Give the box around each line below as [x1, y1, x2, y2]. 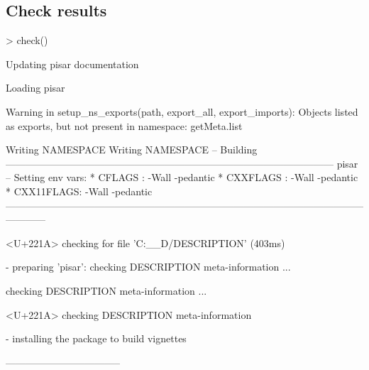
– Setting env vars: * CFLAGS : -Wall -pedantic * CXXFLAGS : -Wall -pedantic [6, 170, 358, 185]
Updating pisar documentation [6, 56, 139, 71]
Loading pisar [6, 80, 65, 95]
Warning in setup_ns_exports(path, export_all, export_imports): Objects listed [6, 104, 358, 119]
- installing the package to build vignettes [6, 331, 187, 346]
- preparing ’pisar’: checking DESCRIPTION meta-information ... [6, 259, 291, 274]
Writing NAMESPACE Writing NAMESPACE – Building [6, 142, 258, 157]
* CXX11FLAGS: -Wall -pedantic [6, 183, 153, 198]
